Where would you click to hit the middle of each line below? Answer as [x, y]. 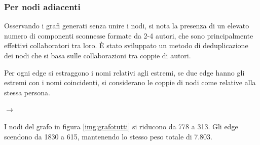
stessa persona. [27, 92]
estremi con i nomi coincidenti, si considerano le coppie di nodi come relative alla [130, 82]
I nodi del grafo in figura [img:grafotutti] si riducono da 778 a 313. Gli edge [121, 126]
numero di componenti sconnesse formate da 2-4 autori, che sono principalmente [129, 35]
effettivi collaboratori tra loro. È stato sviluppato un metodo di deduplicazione [126, 45]
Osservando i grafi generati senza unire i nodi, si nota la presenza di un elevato [127, 26]
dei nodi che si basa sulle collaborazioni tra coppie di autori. [98, 55]
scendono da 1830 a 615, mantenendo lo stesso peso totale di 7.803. [108, 136]
